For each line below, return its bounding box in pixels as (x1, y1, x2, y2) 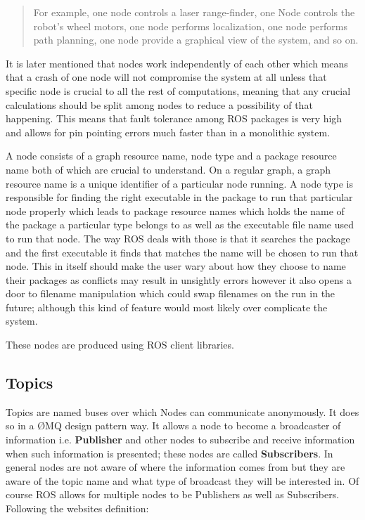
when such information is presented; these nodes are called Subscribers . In (6, 446, 333, 460)
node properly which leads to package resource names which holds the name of (6, 203, 345, 218)
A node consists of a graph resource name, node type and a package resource (6, 148, 337, 163)
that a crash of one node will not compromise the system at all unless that (6, 70, 327, 84)
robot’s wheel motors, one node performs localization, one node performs (33, 18, 348, 33)
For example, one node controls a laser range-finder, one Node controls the (33, 5, 355, 19)
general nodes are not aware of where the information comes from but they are (6, 460, 345, 474)
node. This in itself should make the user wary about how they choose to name (6, 259, 346, 273)
